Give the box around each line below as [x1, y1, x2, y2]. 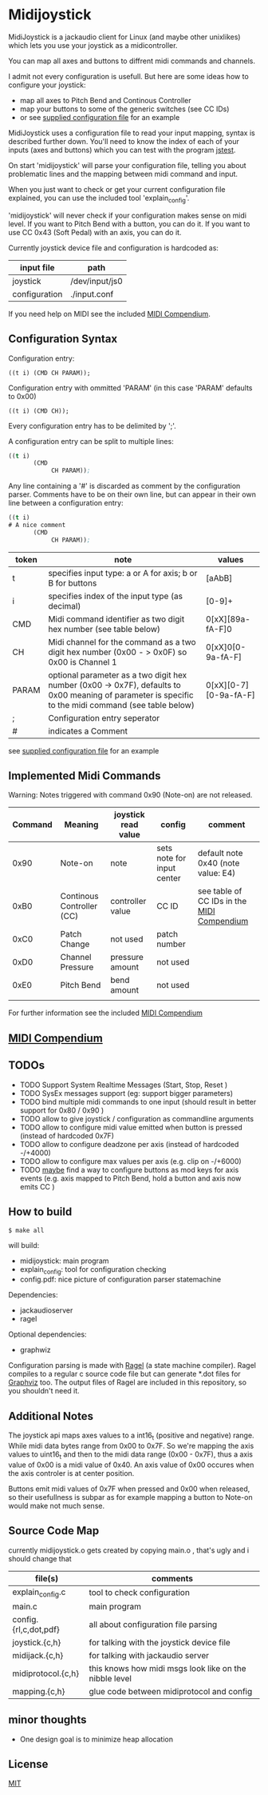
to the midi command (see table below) [47, 699, 195, 710]
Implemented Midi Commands [8, 770, 161, 783]
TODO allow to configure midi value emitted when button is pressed [19, 1122, 243, 1132]
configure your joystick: [8, 80, 86, 90]
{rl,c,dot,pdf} [12, 1624, 60, 1635]
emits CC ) [19, 1181, 55, 1191]
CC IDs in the [197, 896, 247, 907]
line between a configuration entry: [8, 498, 124, 508]
